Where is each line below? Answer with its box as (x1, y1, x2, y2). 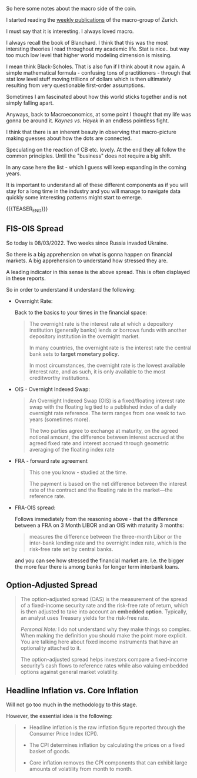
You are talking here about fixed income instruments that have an (20, 638, 179, 646)
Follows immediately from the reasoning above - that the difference (14, 515, 178, 522)
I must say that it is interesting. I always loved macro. (6, 28, 134, 35)
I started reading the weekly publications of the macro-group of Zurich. (6, 16, 179, 23)
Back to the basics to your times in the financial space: (14, 309, 148, 316)
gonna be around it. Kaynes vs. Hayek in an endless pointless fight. (6, 117, 169, 124)
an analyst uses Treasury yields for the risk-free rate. (20, 615, 149, 622)
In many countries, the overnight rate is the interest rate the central (29, 344, 192, 351)
